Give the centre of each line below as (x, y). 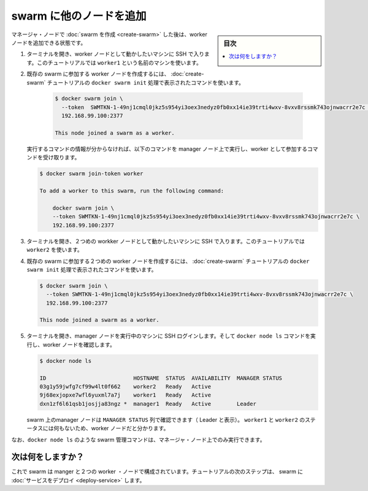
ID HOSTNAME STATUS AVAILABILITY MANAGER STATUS (161, 378)
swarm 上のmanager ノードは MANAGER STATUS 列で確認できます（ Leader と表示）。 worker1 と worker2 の (166, 419)
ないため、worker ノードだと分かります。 (117, 428)
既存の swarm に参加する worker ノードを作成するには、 (98, 74)
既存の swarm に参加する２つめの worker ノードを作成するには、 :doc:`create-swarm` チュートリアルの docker (168, 261)
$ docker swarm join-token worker (91, 174)
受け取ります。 (61, 158)
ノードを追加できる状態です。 (49, 42)
